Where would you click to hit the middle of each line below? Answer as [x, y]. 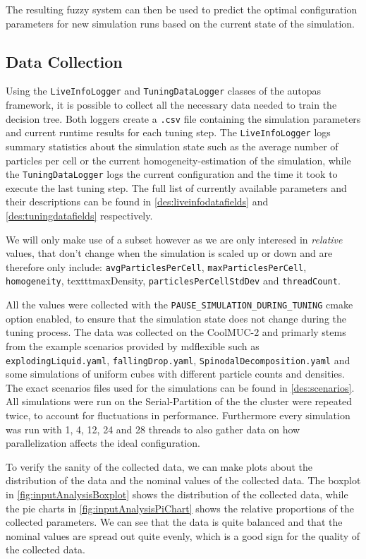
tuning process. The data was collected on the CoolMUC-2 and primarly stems [176, 332]
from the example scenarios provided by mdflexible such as [133, 345]
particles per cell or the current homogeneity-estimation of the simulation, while [178, 160]
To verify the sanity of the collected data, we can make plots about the [159, 466]
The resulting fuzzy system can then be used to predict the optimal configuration [182, 9]
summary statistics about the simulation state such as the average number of [172, 146]
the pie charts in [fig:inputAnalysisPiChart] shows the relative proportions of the [180, 508]
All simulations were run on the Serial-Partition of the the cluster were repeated [179, 401]
